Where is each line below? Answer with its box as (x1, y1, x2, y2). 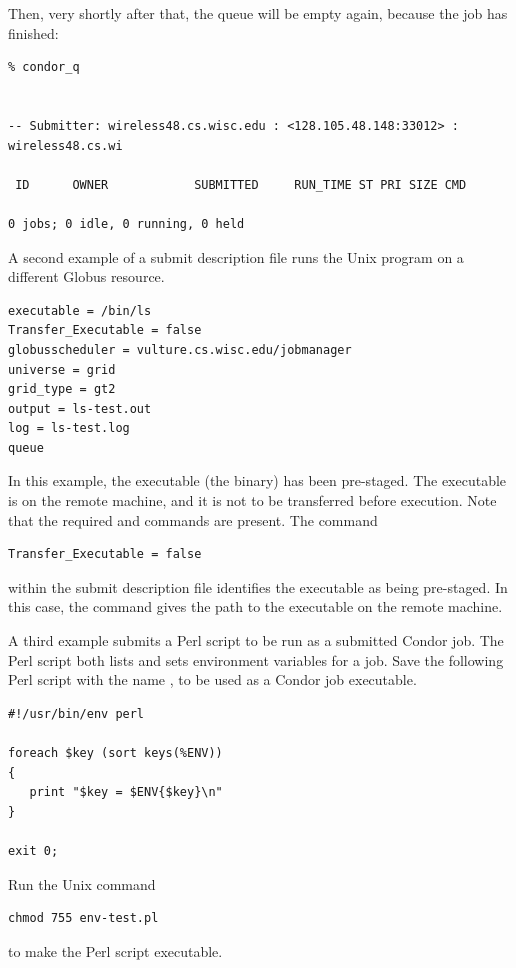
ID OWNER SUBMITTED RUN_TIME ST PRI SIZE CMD (15, 177, 467, 192)
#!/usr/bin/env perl (8, 706, 145, 721)
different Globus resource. (8, 266, 165, 287)
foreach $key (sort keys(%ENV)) (8, 746, 223, 760)
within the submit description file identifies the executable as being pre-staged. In (8, 576, 508, 597)
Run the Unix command (8, 873, 156, 894)
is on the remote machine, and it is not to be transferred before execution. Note (8, 490, 497, 511)
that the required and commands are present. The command (8, 509, 378, 530)
